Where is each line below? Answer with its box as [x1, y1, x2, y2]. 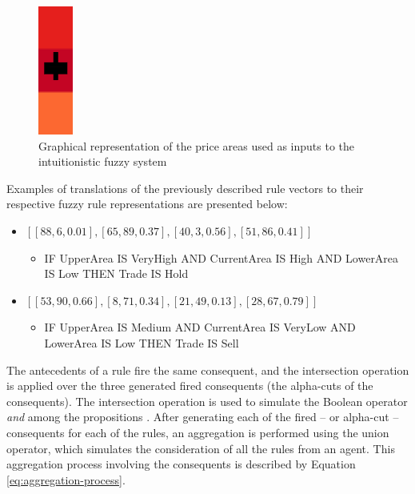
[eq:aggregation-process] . [6, 471, 126, 488]
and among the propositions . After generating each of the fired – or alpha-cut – [6, 408, 399, 425]
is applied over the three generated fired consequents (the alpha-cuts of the [6, 377, 373, 394]
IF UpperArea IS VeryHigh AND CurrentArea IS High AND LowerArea [44, 249, 399, 266]
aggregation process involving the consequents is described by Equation [6, 456, 356, 472]
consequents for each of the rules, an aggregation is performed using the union [6, 424, 389, 440]
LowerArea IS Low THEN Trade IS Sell [44, 334, 239, 351]
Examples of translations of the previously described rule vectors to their [6, 179, 364, 196]
